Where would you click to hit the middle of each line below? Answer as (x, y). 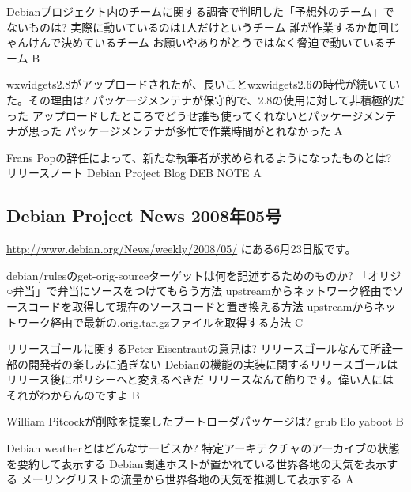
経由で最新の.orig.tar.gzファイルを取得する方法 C (176, 322)
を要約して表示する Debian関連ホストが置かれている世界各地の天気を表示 (197, 463)
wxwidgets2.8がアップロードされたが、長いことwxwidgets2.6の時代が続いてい (204, 84)
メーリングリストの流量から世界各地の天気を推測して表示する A (187, 479)
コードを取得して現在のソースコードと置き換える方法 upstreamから (201, 306)
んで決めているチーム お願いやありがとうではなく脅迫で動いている (212, 42)
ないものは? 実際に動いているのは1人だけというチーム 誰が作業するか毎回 (198, 26)
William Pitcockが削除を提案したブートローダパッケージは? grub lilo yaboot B (205, 421)
